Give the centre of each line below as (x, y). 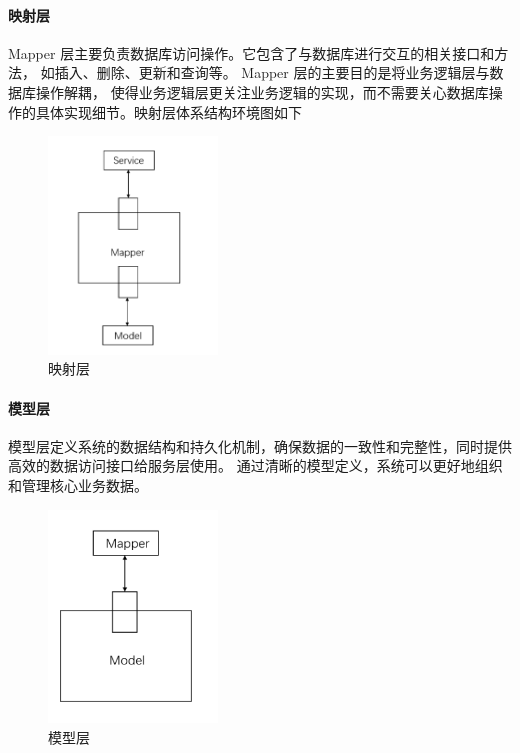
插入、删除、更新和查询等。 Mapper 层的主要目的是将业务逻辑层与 (272, 72)
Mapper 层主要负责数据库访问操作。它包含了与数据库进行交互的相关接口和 (251, 52)
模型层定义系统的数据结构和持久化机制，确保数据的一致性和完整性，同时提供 (260, 445)
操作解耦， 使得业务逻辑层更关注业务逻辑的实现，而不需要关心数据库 (262, 91)
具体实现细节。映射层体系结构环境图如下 (168, 111)
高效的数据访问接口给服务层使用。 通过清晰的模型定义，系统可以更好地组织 (255, 465)
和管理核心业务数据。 (78, 485)
